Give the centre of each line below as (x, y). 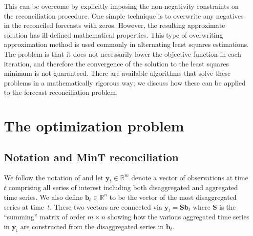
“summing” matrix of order (45, 217)
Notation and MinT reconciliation (91, 157)
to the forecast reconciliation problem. (61, 92)
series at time (24, 206)
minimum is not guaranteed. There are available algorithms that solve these (117, 73)
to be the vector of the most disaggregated (173, 197)
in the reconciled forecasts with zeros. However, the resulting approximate (115, 25)
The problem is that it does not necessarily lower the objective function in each (123, 54)
